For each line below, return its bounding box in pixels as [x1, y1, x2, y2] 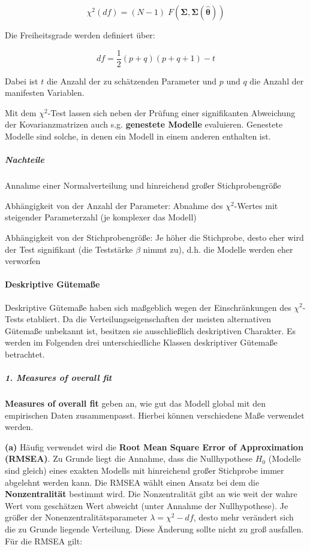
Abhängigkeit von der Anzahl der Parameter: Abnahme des [5, 199, 223, 211]
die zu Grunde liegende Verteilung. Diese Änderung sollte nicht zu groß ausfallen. [5, 523, 304, 535]
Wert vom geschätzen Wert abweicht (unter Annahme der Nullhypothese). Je [5, 499, 288, 511]
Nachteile [5, 153, 44, 166]
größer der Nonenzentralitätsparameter [5, 511, 148, 523]
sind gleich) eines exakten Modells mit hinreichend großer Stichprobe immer [5, 464, 284, 477]
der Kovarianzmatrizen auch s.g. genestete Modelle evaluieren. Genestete [5, 118, 283, 131]
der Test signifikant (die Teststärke [5, 243, 133, 255]
